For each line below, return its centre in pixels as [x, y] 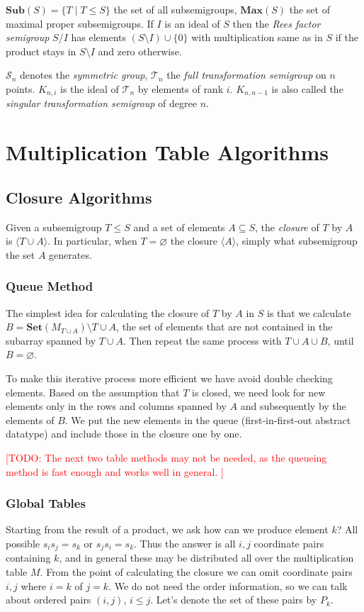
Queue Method [50, 286]
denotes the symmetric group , [84, 75]
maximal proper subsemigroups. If [80, 23]
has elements [99, 37]
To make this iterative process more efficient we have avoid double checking [169, 378]
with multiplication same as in [257, 37]
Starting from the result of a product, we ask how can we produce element [167, 529]
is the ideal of [89, 88]
